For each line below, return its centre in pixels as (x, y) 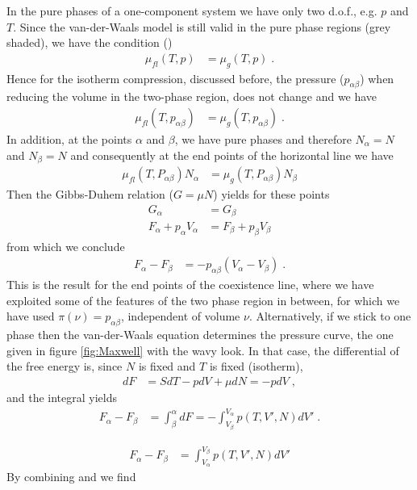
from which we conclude (66, 246)
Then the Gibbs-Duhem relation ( (90, 193)
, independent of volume (180, 316)
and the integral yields (62, 398)
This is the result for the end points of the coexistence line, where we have (190, 285)
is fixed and (167, 366)
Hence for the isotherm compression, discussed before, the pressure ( (175, 78)
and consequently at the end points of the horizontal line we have (232, 155)
